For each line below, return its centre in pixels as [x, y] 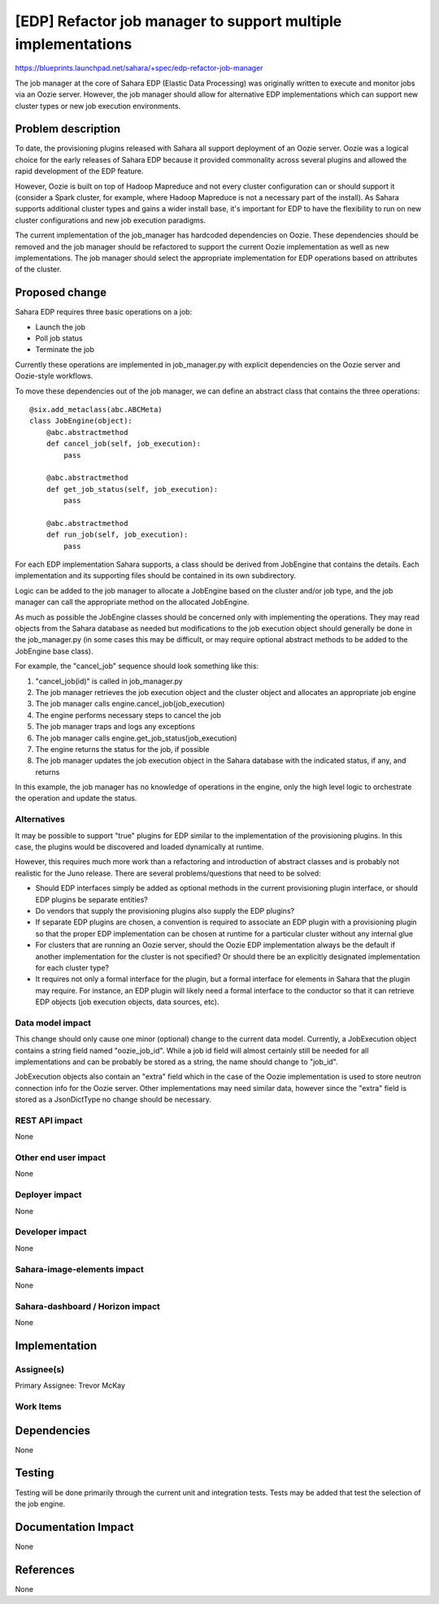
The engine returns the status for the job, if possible [122, 749]
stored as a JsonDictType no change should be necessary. [113, 1100]
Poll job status [59, 338]
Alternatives [40, 819]
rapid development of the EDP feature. [79, 172]
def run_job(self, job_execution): [117, 535]
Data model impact [53, 1023]
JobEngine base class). [54, 651]
